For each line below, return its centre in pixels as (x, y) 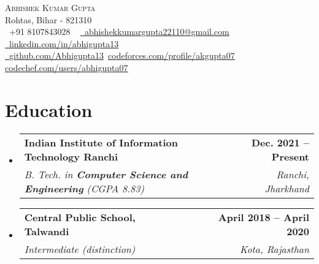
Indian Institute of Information (101, 142)
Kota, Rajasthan (274, 249)
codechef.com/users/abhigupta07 (67, 67)
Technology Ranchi (71, 156)
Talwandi (47, 231)
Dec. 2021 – (280, 142)
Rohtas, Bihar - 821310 (48, 19)
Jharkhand (287, 188)
